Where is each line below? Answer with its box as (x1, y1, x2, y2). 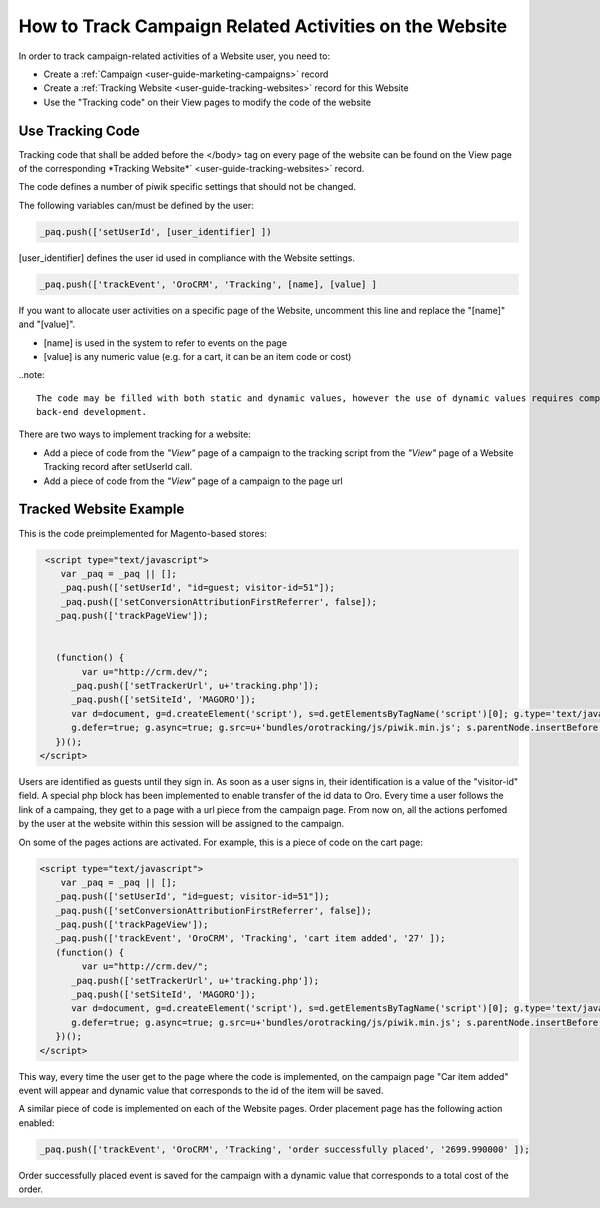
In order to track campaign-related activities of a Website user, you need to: (18, 50, 330, 62)
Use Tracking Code (18, 122, 140, 139)
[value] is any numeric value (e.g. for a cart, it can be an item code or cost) (43, 350, 352, 362)
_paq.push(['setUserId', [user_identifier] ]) (39, 226, 272, 237)
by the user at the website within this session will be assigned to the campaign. (18, 818, 345, 830)
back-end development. (36, 406, 148, 418)
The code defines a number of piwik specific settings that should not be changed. (18, 181, 357, 193)
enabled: (18, 1116, 55, 1129)
